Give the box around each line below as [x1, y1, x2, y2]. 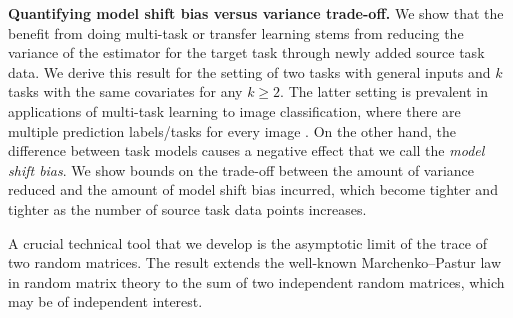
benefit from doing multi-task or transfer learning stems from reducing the [8, 22, 464, 43]
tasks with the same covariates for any [8, 81, 243, 102]
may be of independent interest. [8, 291, 203, 312]
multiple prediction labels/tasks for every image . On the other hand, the [8, 120, 457, 141]
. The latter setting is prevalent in [280, 81, 488, 102]
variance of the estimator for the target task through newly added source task [8, 42, 485, 63]
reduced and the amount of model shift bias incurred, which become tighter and [8, 179, 498, 200]
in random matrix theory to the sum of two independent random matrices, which [8, 271, 505, 292]
